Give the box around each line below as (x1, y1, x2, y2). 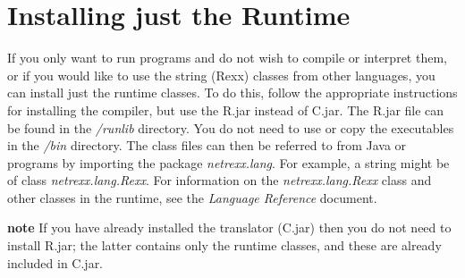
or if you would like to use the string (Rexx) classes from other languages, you (7, 65, 435, 84)
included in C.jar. (7, 253, 104, 272)
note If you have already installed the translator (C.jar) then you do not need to (7, 218, 452, 237)
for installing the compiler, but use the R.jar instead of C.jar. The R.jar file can (7, 100, 444, 119)
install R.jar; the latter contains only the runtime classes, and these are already (7, 236, 442, 255)
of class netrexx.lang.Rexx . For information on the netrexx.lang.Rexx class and (7, 171, 432, 190)
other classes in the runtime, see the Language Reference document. (7, 188, 377, 206)
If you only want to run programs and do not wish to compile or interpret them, (7, 48, 447, 67)
